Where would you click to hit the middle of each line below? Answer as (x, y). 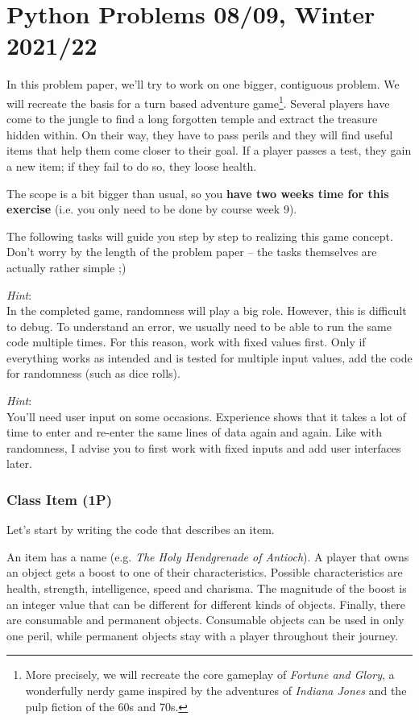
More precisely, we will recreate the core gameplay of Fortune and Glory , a (210, 674)
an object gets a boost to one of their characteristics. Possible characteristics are (205, 572)
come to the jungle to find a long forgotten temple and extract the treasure (192, 119)
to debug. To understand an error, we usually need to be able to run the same (199, 326)
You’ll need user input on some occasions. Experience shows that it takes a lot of (206, 416)
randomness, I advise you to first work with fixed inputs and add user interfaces (204, 447)
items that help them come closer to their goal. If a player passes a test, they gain (209, 150)
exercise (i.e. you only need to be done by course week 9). (152, 209)
